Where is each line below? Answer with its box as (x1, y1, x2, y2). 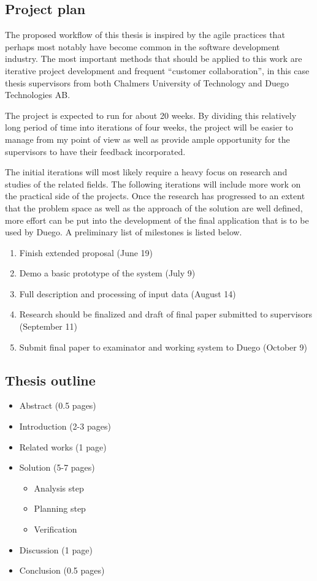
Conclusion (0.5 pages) (19, 564, 105, 577)
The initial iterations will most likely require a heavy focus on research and (5, 165, 288, 178)
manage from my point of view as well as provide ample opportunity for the (5, 132, 290, 145)
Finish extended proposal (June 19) (19, 246, 153, 259)
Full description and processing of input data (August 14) (19, 287, 236, 300)
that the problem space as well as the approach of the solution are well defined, (5, 201, 303, 214)
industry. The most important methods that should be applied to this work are (5, 52, 302, 65)
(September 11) (19, 320, 77, 333)
